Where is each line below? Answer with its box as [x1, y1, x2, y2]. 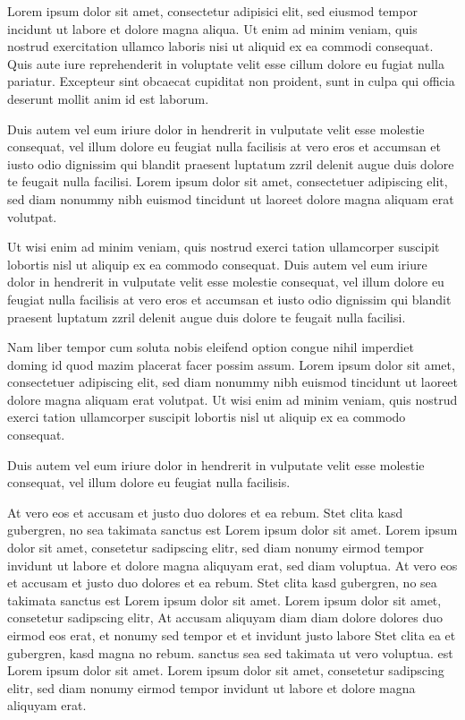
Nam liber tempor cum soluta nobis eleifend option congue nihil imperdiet [7, 338, 414, 356]
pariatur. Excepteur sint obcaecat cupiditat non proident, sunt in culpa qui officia [7, 72, 455, 90]
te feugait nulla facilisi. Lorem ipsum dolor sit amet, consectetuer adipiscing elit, [7, 172, 448, 191]
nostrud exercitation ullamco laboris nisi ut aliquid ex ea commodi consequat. [7, 37, 434, 56]
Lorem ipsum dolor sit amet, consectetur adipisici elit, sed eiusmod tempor [7, 2, 418, 20]
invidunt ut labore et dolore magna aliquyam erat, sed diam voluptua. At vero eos [7, 555, 458, 574]
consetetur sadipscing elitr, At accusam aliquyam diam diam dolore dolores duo [7, 608, 444, 627]
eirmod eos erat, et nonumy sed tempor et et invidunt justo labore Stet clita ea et [7, 626, 456, 644]
